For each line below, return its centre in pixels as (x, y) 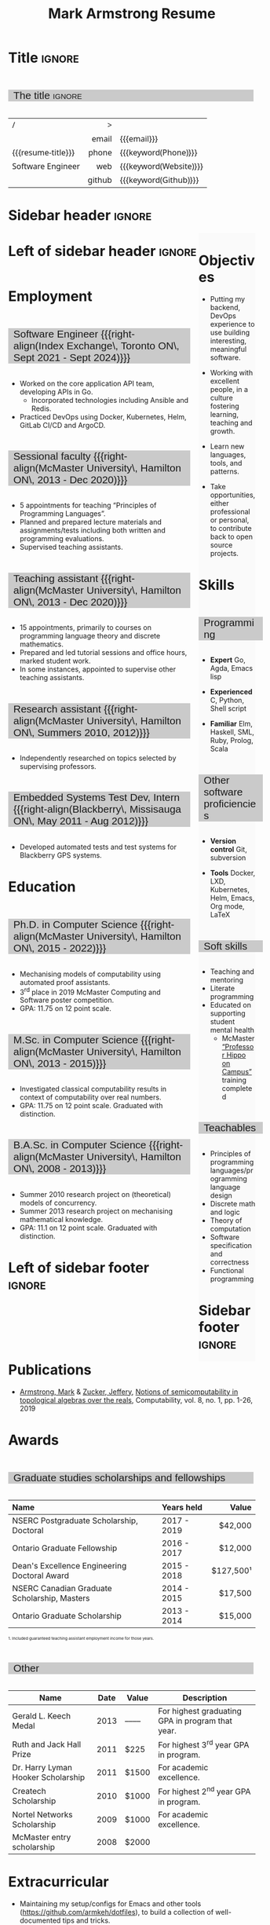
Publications (50, 1369)
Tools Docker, (233, 873)
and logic (225, 1212)
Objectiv (227, 260)
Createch (29, 1791)
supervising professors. (58, 767)
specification (231, 1245)
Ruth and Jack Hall (47, 1744)
